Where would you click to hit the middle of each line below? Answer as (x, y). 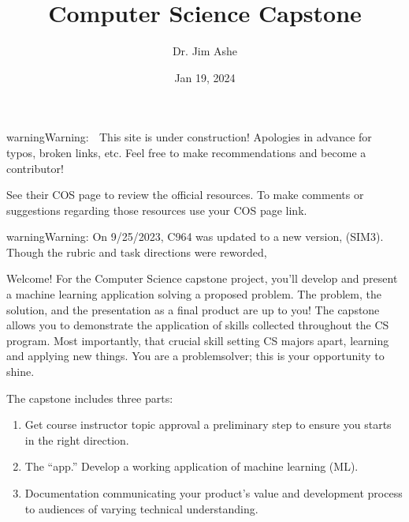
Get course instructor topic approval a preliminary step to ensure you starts (208, 424)
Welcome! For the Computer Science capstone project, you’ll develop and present (202, 278)
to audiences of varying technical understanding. (141, 508)
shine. (20, 372)
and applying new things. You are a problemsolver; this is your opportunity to (195, 356)
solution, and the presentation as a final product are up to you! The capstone (193, 309)
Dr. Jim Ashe (205, 51)
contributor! (35, 168)
